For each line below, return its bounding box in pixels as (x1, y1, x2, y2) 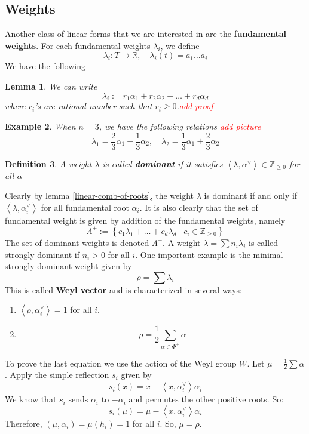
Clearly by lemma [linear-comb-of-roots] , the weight (5, 189, 194, 202)
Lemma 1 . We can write (5, 79, 97, 92)
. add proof (176, 100, 213, 112)
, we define (160, 39, 200, 51)
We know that (5, 393, 57, 405)
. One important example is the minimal (135, 248, 283, 260)
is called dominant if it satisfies (102, 157, 223, 170)
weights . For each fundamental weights (5, 39, 151, 51)
